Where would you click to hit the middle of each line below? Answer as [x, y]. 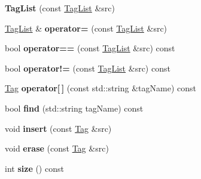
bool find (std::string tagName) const [74, 108]
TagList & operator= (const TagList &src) [86, 28]
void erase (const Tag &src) [57, 148]
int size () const [34, 168]
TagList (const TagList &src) [60, 8]
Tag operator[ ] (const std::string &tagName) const [100, 88]
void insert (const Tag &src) [58, 128]
